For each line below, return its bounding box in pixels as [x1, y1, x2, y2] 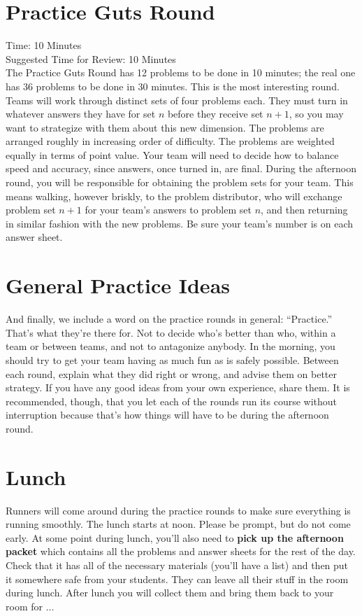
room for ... [6, 598, 55, 613]
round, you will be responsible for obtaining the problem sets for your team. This [6, 175, 354, 190]
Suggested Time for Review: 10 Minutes [6, 51, 176, 66]
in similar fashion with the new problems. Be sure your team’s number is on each [6, 216, 354, 230]
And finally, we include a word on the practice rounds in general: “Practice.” [6, 311, 333, 326]
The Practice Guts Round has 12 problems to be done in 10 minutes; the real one [6, 65, 356, 80]
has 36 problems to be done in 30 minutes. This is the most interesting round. [6, 78, 340, 93]
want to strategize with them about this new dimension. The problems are [6, 120, 324, 134]
